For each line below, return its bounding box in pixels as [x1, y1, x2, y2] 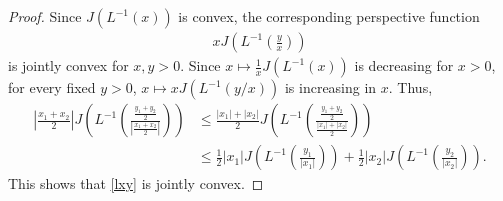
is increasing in [284, 77, 377, 98]
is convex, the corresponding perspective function [178, 6, 480, 26]
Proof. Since [8, 6, 82, 26]
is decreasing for [354, 55, 454, 76]
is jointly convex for [8, 55, 129, 76]
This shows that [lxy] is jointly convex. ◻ [8, 173, 264, 194]
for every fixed [8, 77, 96, 98]
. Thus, [388, 77, 433, 98]
